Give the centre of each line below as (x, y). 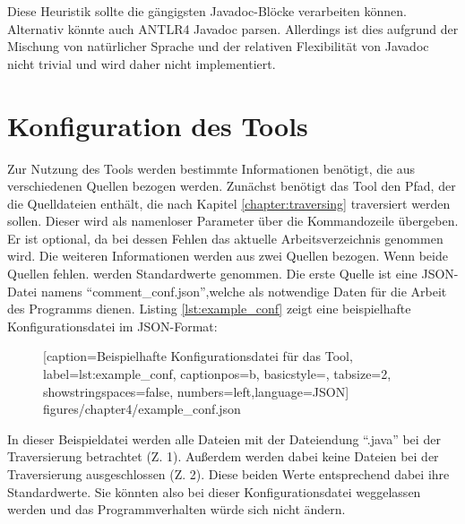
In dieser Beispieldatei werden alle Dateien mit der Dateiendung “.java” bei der (224, 438)
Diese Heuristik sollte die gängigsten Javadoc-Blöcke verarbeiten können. (207, 11)
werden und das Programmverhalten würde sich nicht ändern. (177, 509)
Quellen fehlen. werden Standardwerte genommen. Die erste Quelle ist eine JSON (231, 274)
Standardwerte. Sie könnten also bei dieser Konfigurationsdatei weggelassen (214, 491)
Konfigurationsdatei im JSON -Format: (112, 326)
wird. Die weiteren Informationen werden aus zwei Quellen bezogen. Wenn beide (228, 256)
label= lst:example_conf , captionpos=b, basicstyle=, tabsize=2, (217, 374)
